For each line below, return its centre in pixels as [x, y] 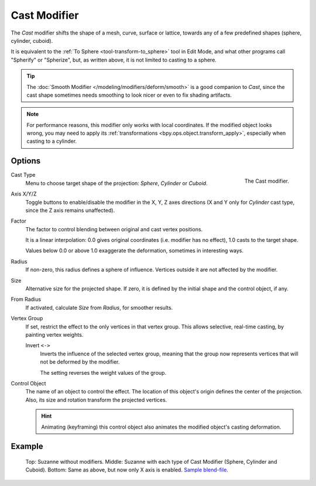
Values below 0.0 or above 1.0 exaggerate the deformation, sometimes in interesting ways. [135, 251]
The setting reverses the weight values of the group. [103, 372]
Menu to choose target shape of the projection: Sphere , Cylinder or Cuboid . [116, 183]
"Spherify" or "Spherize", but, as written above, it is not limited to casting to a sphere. [114, 60]
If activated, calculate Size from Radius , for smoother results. [99, 307]
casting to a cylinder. [52, 141]
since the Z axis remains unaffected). [70, 210]
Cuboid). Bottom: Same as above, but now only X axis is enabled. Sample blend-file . [127, 470]
